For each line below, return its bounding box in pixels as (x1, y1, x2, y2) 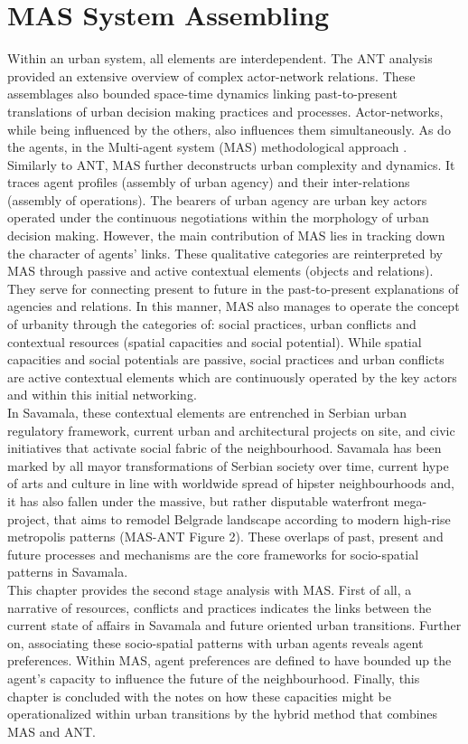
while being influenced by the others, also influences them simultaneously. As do (7, 119, 451, 138)
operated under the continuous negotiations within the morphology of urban (7, 208, 429, 227)
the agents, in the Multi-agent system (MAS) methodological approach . (7, 137, 407, 156)
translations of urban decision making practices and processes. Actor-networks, (7, 101, 444, 120)
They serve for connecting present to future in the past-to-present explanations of (7, 278, 459, 297)
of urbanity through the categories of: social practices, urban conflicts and (7, 315, 417, 334)
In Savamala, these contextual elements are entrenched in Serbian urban (7, 403, 407, 421)
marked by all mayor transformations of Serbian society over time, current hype (7, 456, 449, 475)
